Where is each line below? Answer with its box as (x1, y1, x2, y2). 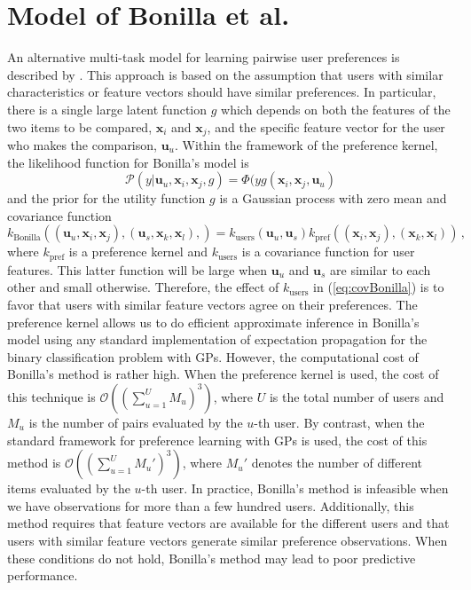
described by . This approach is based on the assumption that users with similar (7, 65, 444, 83)
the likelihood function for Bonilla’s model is (7, 153, 249, 171)
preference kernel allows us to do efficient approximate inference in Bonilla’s (7, 312, 420, 331)
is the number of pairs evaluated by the (28, 413, 243, 431)
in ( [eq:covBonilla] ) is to (313, 278, 444, 296)
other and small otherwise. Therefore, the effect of (7, 278, 279, 296)
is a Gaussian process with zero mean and (219, 189, 447, 208)
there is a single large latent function (7, 99, 208, 118)
